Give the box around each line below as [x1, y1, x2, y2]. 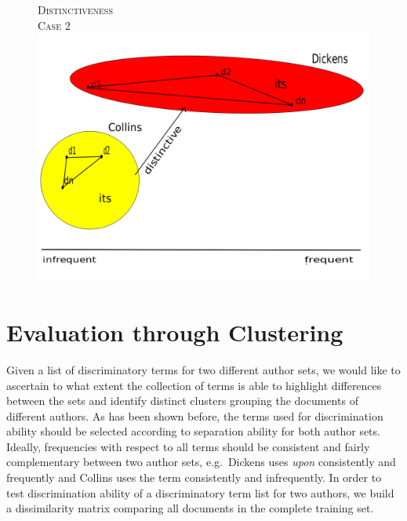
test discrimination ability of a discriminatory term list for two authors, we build [6, 484, 394, 501]
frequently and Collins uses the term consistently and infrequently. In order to [6, 469, 382, 486]
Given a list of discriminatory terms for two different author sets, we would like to [6, 361, 401, 377]
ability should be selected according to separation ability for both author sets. [6, 423, 380, 439]
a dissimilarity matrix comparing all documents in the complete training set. [6, 500, 374, 516]
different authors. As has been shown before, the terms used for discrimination [6, 407, 383, 424]
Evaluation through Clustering [6, 315, 343, 348]
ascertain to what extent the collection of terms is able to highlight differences [6, 377, 382, 393]
